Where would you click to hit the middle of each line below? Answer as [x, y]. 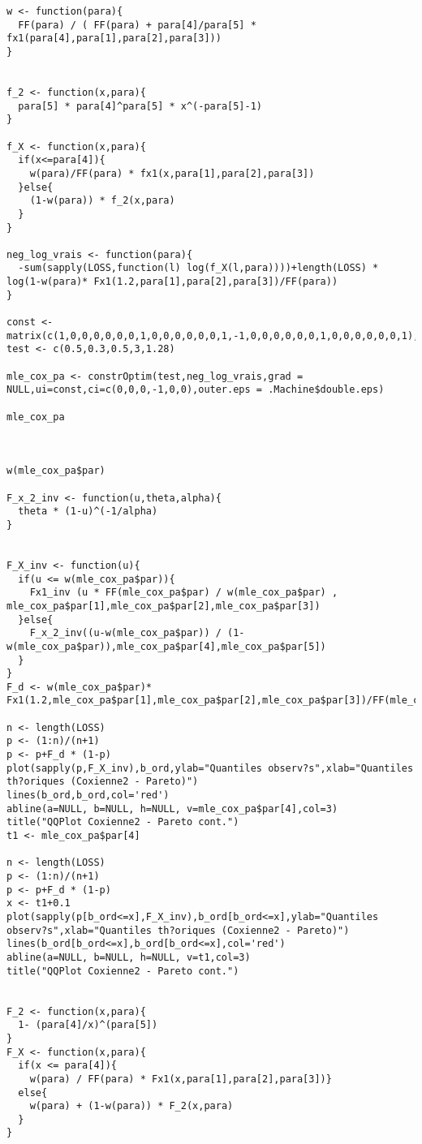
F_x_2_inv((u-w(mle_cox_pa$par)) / [125, 633]
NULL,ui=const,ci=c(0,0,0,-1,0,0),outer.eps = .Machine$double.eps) [196, 390]
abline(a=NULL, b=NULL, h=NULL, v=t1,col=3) [129, 957]
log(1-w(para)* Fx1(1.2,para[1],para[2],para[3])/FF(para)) [172, 282]
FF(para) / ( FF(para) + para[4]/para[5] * [137, 25]
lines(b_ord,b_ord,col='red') [88, 796]
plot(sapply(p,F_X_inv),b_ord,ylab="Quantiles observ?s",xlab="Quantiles [210, 768]
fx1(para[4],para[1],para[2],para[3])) [114, 39]
